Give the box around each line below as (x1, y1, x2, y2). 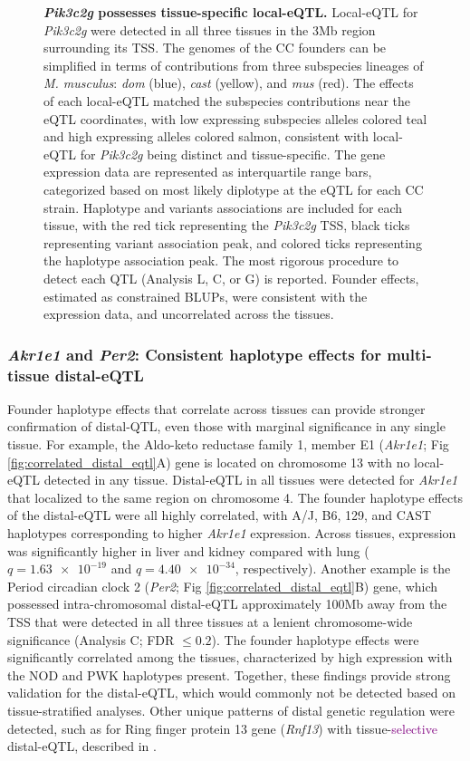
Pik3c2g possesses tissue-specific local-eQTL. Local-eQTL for (43, 3, 418, 21)
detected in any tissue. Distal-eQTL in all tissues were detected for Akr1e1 (43, 470, 458, 489)
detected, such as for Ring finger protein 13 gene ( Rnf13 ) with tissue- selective (7, 718, 437, 737)
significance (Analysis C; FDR (7, 630, 175, 649)
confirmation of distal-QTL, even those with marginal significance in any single (7, 417, 446, 436)
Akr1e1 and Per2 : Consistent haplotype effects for (7, 342, 381, 365)
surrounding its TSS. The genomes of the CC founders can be (43, 38, 387, 57)
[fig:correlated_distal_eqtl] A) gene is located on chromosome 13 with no (7, 452, 410, 471)
